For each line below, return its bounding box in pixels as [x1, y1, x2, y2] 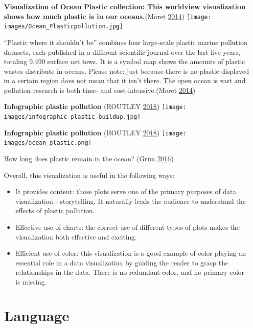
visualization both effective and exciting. [15, 231, 137, 241]
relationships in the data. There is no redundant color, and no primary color [15, 267, 245, 277]
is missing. [15, 277, 47, 287]
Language [4, 305, 69, 325]
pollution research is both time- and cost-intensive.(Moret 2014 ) [4, 85, 196, 95]
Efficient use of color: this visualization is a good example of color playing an [15, 248, 246, 258]
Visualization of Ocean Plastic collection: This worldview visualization [4, 1, 246, 11]
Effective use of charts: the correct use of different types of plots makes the [15, 222, 240, 232]
